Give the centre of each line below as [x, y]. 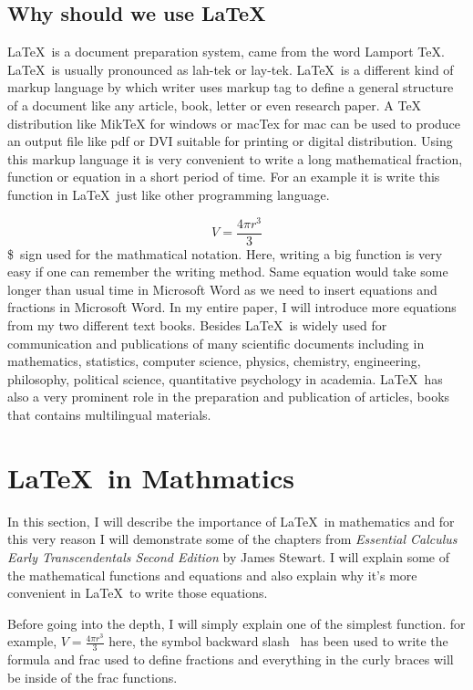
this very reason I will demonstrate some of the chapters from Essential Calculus [232, 539]
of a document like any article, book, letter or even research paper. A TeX [215, 105]
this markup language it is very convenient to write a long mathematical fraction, [235, 158]
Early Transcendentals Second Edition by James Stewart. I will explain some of [229, 556]
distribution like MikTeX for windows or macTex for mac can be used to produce [234, 123]
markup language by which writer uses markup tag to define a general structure [231, 87]
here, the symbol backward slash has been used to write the [278, 641]
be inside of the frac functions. [93, 677]
